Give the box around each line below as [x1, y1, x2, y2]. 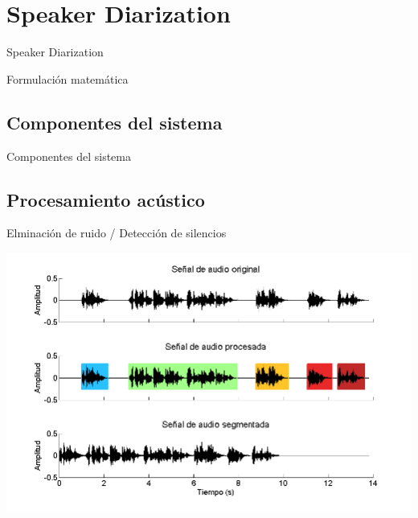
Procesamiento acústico [6, 187, 205, 212]
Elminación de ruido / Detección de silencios [6, 224, 227, 241]
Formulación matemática [6, 70, 129, 87]
